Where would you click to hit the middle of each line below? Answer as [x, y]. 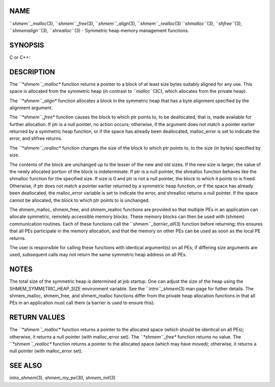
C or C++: [20, 57]
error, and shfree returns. [36, 138]
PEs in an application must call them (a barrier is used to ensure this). [82, 303]
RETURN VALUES [37, 317]
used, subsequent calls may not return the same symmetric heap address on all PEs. [98, 255]
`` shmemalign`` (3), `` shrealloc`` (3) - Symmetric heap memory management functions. [99, 30]
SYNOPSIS [27, 45]
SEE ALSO [26, 366]
